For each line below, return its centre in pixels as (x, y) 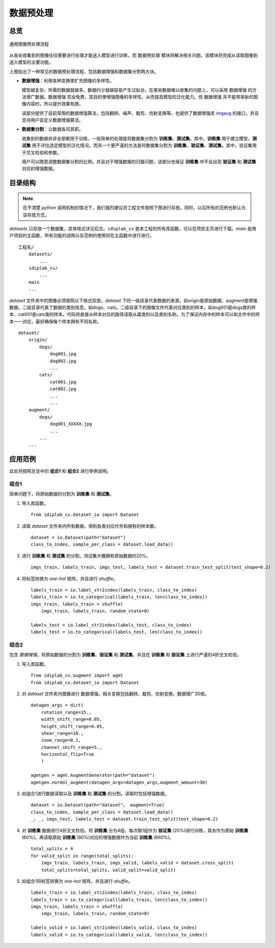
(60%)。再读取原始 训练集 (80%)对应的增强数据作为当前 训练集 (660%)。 (98, 837)
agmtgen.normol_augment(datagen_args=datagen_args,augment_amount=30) (119, 782)
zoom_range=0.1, (61, 740)
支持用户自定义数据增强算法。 (53, 120)
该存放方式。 (36, 215)
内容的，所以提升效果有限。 (55, 104)
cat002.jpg (63, 389)
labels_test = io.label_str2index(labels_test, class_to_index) (111, 625)
